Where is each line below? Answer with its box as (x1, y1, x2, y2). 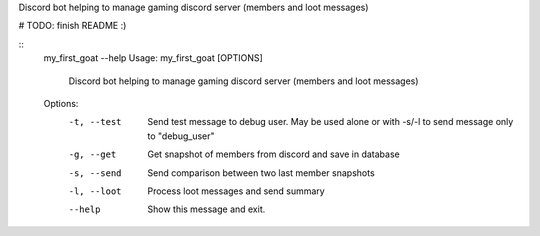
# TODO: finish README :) (18, 20, 127, 32)
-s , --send (68, 167, 122, 179)
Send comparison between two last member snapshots (147, 166, 375, 179)
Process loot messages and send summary (147, 185, 325, 197)
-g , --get (68, 149, 117, 160)
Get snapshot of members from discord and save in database (147, 148, 400, 160)
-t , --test (68, 116, 122, 128)
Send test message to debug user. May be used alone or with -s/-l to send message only (147, 116, 514, 128)
